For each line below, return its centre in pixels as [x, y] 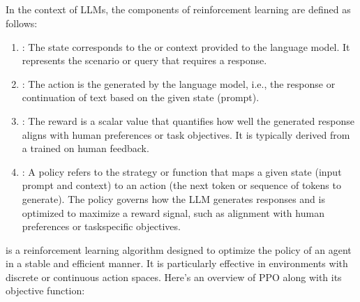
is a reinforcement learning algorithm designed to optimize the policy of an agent [179, 249]
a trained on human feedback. [85, 148]
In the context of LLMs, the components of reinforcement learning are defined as [178, 9]
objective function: [45, 290]
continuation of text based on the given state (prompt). [141, 97]
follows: [22, 23]
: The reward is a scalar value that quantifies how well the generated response [188, 120]
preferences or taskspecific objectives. [101, 226]
